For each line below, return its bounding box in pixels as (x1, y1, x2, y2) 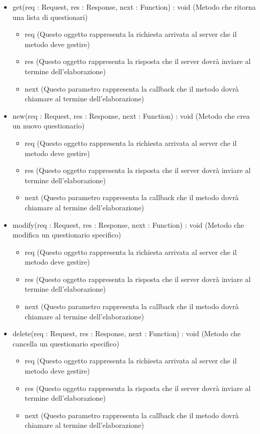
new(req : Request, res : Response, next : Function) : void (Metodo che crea (12, 110, 250, 121)
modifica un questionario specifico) (12, 229, 121, 240)
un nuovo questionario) (12, 120, 85, 131)
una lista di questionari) (12, 11, 88, 22)
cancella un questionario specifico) (12, 338, 120, 349)
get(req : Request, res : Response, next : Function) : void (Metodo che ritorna (12, 2, 256, 12)
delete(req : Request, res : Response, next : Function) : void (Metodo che (12, 328, 241, 339)
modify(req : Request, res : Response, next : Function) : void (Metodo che (12, 219, 244, 230)
